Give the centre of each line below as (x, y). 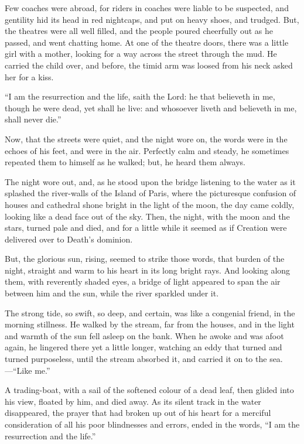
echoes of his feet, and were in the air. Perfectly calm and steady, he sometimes (147, 150)
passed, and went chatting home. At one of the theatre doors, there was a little (147, 42)
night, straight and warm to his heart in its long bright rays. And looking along (148, 270)
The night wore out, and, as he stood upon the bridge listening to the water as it (150, 181)
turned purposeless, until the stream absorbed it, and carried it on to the (136, 359)
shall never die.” (33, 119)
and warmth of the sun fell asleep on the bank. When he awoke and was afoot (144, 335)
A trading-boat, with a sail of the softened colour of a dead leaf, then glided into (149, 390)
